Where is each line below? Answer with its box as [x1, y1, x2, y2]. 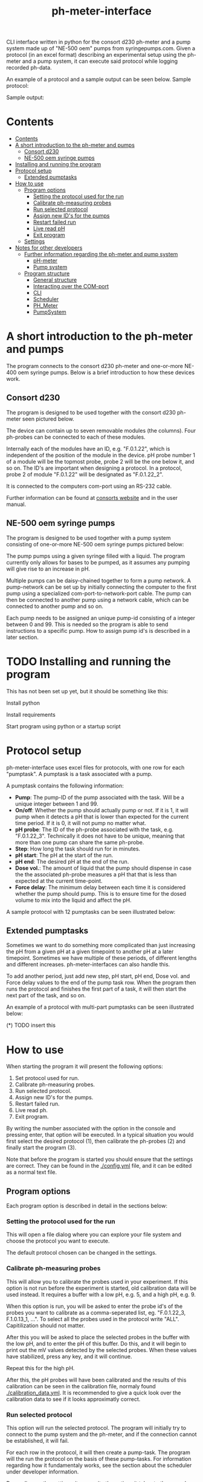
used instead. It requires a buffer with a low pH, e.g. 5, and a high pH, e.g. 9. [6, 1290, 196, 1298]
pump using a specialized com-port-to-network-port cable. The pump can [6, 589, 192, 597]
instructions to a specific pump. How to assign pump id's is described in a [6, 627, 190, 634]
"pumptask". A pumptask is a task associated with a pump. [6, 770, 153, 777]
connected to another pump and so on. [6, 603, 104, 610]
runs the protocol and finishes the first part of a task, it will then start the [6, 985, 187, 992]
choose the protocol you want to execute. [6, 1237, 110, 1244]
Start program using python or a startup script [6, 722, 121, 730]
